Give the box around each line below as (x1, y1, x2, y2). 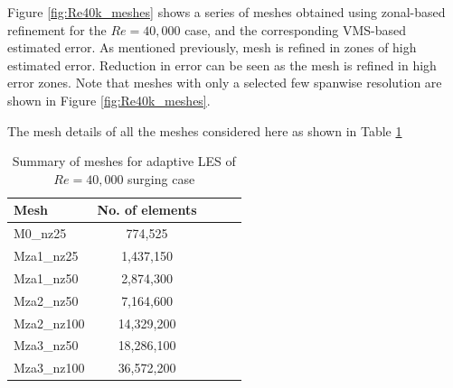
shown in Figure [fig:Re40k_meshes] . (7, 90, 211, 109)
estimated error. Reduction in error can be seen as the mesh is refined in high (7, 55, 437, 74)
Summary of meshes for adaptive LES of (12, 152, 236, 171)
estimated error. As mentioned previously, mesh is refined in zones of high (7, 38, 417, 57)
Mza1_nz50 (14, 268, 79, 287)
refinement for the (7, 20, 107, 39)
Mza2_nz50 (14, 291, 79, 309)
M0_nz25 (14, 224, 67, 243)
